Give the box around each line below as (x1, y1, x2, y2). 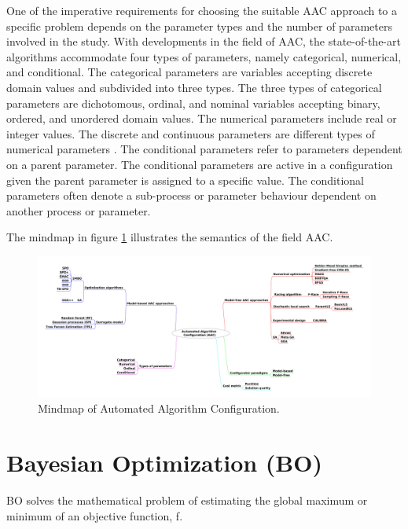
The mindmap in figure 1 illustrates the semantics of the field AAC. (6, 229, 333, 245)
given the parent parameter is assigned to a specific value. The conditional (6, 171, 365, 188)
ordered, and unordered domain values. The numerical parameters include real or (6, 110, 397, 127)
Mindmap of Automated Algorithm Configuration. (38, 400, 280, 417)
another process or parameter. (6, 202, 151, 219)
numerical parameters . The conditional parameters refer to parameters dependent (6, 141, 402, 157)
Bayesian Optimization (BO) (6, 446, 322, 478)
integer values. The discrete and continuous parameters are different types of (6, 125, 375, 141)
